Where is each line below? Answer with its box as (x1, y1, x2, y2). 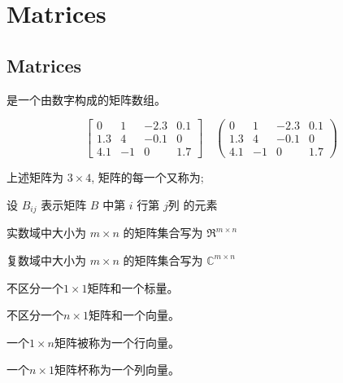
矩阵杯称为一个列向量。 (54, 361, 180, 378)
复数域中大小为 (7, 251, 86, 268)
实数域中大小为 (7, 224, 86, 241)
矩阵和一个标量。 (87, 279, 179, 296)
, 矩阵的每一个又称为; (91, 169, 204, 186)
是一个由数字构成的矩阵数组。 (7, 90, 166, 108)
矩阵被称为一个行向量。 (54, 333, 180, 350)
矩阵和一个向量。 (88, 306, 180, 324)
